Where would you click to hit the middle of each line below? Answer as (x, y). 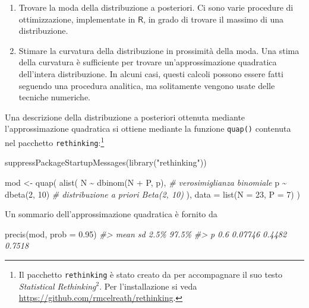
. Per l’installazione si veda (148, 286)
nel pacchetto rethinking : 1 (55, 142)
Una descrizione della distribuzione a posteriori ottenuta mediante (125, 117)
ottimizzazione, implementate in (77, 19)
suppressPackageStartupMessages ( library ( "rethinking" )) (106, 162)
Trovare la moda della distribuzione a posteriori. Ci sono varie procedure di (156, 7)
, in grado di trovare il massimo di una (214, 19)
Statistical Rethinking (57, 286)
